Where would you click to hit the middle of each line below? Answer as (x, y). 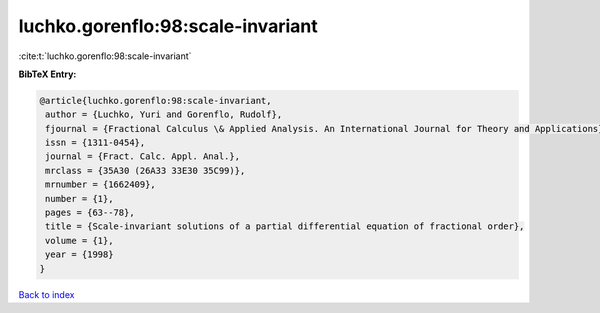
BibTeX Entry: (47, 74)
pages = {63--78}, (90, 213)
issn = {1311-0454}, (95, 143)
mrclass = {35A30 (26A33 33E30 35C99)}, (145, 170)
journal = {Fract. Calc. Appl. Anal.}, (142, 156)
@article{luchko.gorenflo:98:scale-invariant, (155, 100)
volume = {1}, (79, 240)
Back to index (46, 294)
